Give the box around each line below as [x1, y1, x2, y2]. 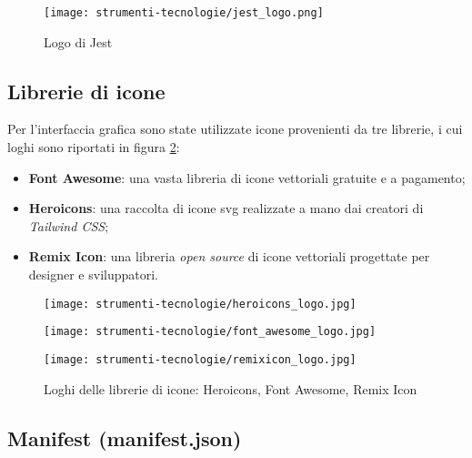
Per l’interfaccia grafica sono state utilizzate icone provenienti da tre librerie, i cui [7, 119, 463, 138]
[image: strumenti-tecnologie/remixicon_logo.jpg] [44, 352, 357, 366]
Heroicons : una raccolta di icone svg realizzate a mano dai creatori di [28, 198, 424, 218]
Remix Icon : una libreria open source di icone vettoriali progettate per [28, 247, 430, 266]
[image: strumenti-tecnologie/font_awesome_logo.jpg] [44, 325, 377, 339]
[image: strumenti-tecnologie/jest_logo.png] [44, 6, 324, 19]
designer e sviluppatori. [28, 265, 158, 284]
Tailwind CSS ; [28, 216, 109, 235]
